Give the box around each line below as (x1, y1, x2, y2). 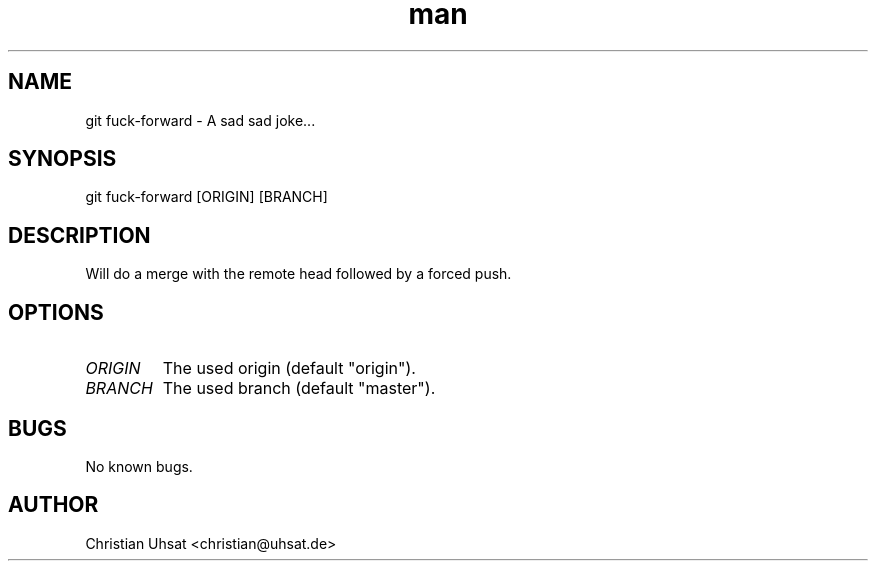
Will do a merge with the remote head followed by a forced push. (85, 265, 512, 283)
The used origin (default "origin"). (162, 358, 416, 379)
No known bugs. (85, 457, 193, 475)
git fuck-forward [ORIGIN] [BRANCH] (85, 188, 328, 206)
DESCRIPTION (8, 222, 151, 248)
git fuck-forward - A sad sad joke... (85, 111, 316, 129)
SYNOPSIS (8, 146, 117, 172)
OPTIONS (8, 299, 104, 325)
